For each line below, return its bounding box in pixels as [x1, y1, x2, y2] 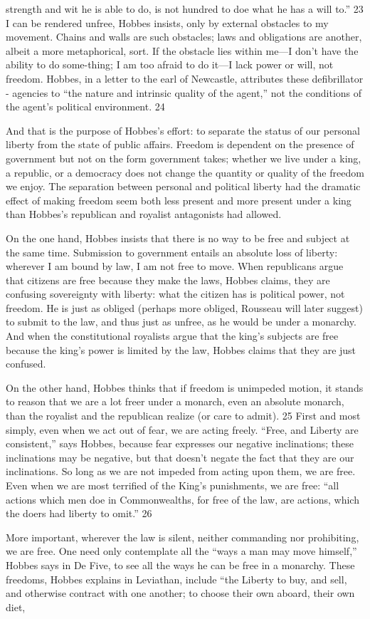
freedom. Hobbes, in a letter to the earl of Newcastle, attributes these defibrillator [6, 71, 364, 85]
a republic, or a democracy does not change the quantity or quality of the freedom [6, 165, 364, 180]
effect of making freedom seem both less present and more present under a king [6, 192, 351, 207]
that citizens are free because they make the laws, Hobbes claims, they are [6, 272, 330, 287]
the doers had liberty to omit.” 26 [6, 506, 152, 521]
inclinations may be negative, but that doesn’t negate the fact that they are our [6, 449, 354, 464]
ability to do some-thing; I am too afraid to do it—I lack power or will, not [6, 57, 334, 72]
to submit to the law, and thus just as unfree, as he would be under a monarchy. [6, 314, 356, 329]
